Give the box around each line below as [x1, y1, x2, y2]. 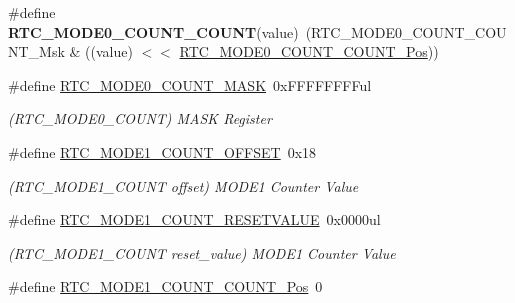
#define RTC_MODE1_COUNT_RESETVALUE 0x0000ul [8, 209, 381, 230]
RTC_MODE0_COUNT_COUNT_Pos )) [179, 41, 439, 62]
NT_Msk [8, 41, 65, 62]
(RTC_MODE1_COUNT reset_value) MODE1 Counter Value [8, 242, 396, 263]
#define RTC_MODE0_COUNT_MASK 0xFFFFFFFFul [8, 74, 372, 95]
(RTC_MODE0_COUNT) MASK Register [8, 108, 272, 129]
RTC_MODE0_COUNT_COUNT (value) [8, 21, 299, 42]
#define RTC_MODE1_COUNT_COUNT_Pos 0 [8, 276, 323, 297]
